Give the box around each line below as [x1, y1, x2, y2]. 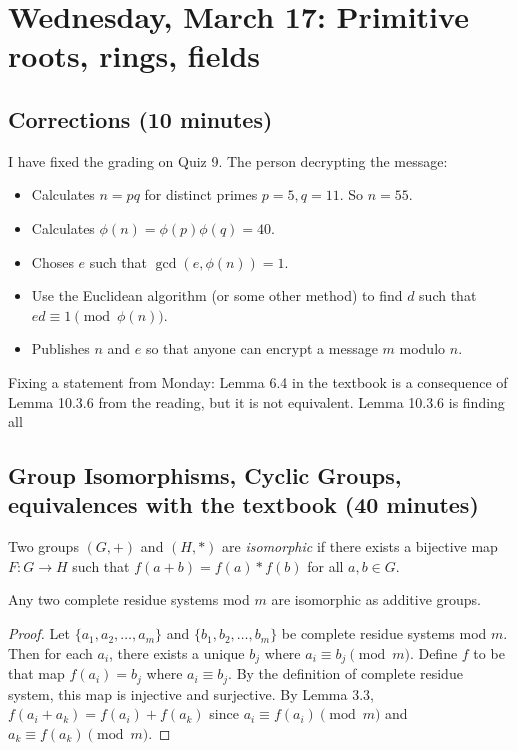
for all [307, 555, 344, 576]
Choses [31, 251, 74, 272]
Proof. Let [8, 623, 70, 644]
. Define [409, 642, 458, 663]
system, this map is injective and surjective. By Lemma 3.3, [8, 683, 374, 704]
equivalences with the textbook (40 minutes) [8, 489, 479, 520]
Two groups [8, 536, 79, 557]
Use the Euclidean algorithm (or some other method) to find [31, 285, 403, 306]
